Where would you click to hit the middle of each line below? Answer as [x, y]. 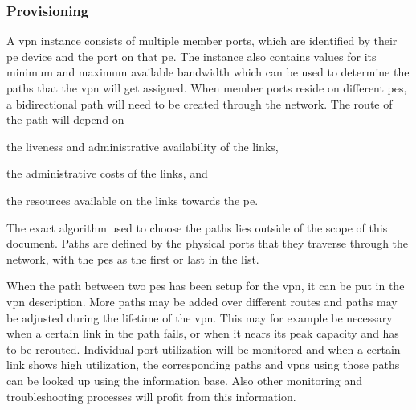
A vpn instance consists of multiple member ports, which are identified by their [202, 41]
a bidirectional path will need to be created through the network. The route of [200, 103]
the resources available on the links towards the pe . [133, 200]
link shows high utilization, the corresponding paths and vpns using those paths [203, 365]
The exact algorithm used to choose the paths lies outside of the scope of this [197, 227]
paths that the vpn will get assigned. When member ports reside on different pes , [207, 88]
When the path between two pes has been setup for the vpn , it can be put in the [206, 286]
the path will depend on [65, 119]
